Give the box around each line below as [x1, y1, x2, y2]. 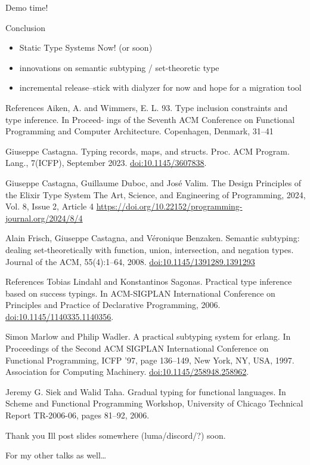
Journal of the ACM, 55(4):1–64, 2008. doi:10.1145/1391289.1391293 [5, 255, 255, 267]
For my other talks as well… [5, 449, 107, 461]
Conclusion [5, 21, 45, 33]
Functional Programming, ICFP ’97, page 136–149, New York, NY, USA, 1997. [5, 353, 294, 366]
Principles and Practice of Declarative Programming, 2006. [5, 298, 221, 311]
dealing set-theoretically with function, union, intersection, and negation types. [5, 243, 294, 255]
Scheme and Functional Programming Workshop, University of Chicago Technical [5, 397, 303, 409]
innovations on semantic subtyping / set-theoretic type [19, 61, 219, 73]
